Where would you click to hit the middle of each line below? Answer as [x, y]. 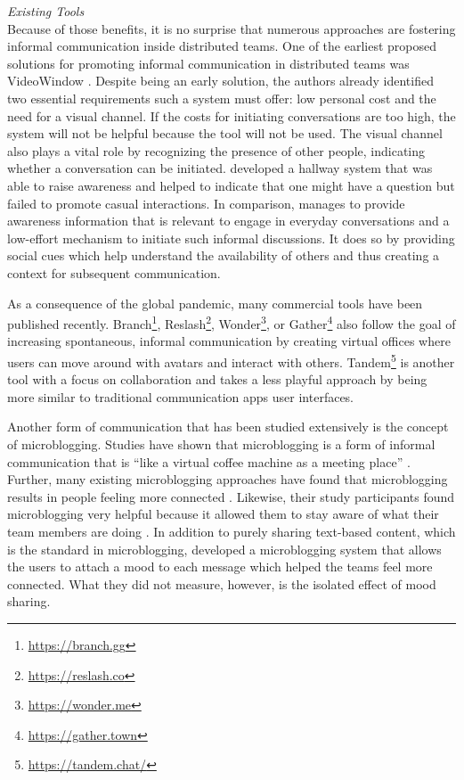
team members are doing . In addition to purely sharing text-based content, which [232, 531]
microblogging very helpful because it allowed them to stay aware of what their [223, 514]
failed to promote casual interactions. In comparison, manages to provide [206, 203]
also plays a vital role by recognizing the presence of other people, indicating [216, 150]
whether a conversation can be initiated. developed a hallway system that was [220, 168]
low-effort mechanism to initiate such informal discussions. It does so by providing [231, 238]
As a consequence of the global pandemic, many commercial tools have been [215, 303]
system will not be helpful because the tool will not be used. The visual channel [225, 133]
